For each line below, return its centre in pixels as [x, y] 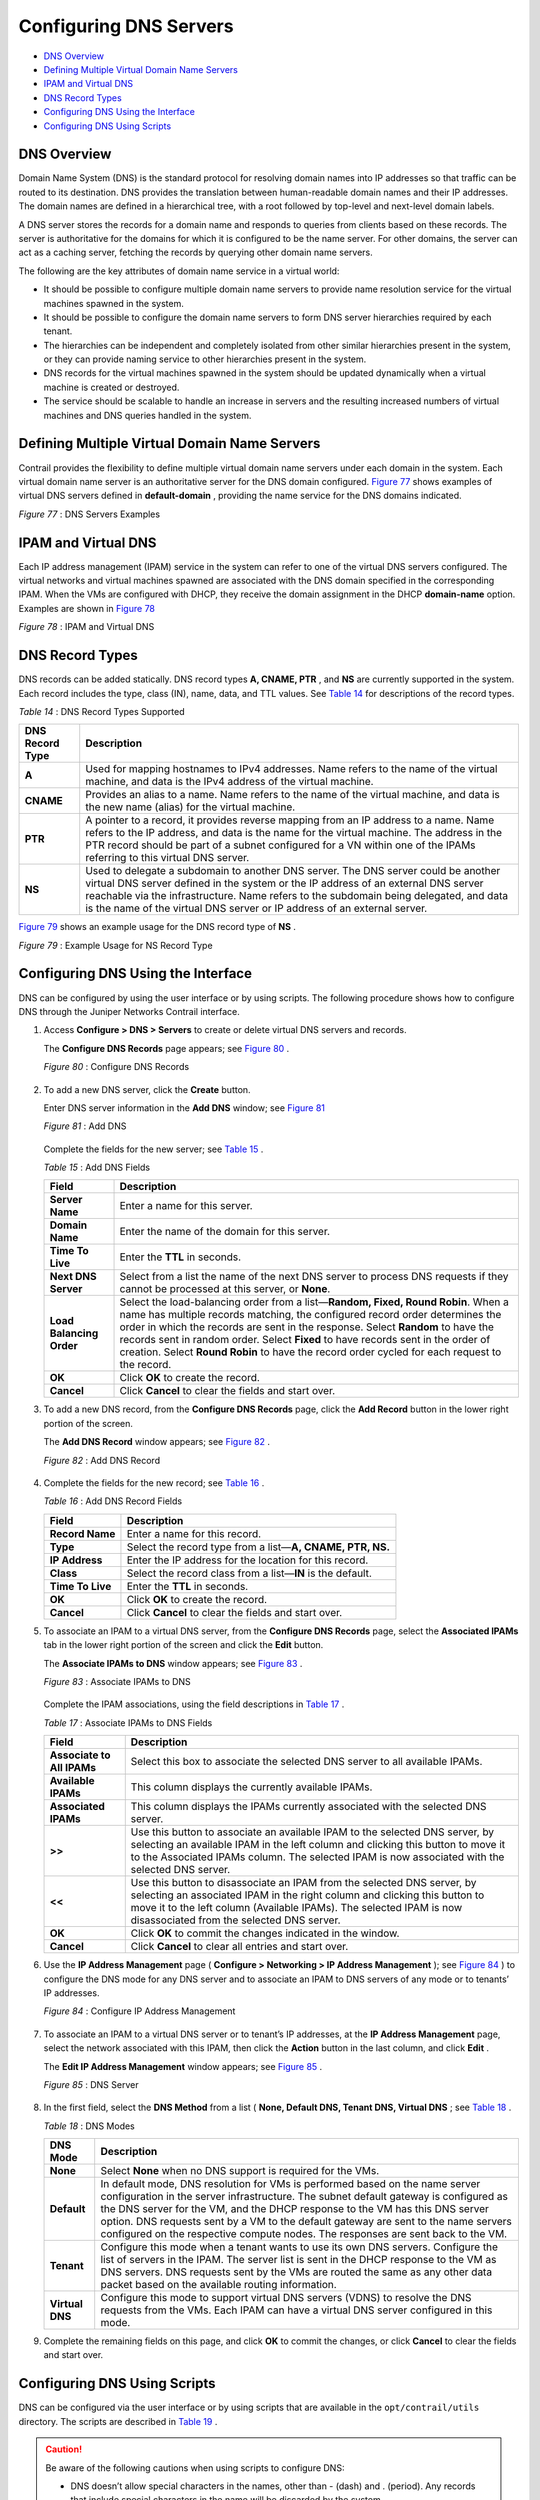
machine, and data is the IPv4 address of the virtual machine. [229, 782]
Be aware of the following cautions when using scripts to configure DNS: [195, 2467]
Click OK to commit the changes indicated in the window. [265, 1933]
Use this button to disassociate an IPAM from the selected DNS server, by [303, 1883]
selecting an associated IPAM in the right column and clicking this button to [307, 1895]
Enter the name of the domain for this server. [224, 1232]
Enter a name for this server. [186, 1206]
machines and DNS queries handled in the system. [147, 415]
